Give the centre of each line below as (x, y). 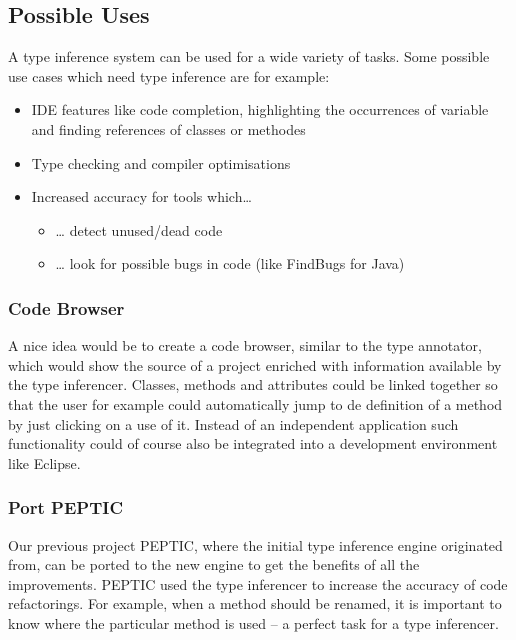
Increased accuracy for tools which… (141, 196)
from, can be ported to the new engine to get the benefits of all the (214, 564)
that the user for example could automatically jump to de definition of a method (255, 403)
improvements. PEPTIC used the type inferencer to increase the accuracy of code (258, 583)
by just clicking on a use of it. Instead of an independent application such (233, 423)
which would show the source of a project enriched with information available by (255, 364)
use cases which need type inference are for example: (169, 75)
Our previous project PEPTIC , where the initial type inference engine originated (255, 544)
